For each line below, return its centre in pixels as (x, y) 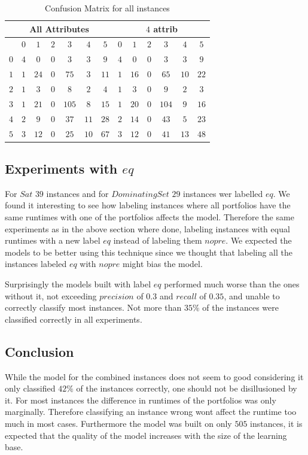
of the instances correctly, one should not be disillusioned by (187, 388)
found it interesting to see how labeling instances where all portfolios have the (148, 205)
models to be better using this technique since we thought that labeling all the (149, 252)
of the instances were (240, 307)
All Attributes (59, 28)
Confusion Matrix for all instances (107, 8)
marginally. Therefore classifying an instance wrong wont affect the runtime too (151, 412)
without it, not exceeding (51, 295)
